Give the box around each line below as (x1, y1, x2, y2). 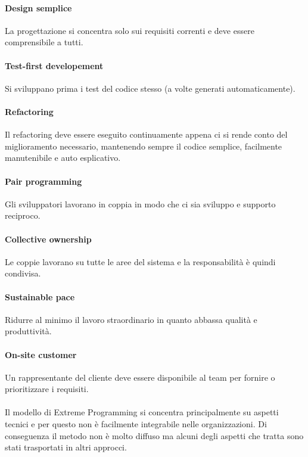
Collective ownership (5, 232, 92, 245)
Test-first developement (5, 59, 104, 71)
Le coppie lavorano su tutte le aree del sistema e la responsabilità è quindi (5, 255, 276, 268)
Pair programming (5, 175, 82, 187)
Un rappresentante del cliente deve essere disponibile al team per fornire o (5, 371, 275, 383)
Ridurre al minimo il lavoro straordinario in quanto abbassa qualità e (5, 313, 257, 325)
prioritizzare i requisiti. (5, 383, 89, 395)
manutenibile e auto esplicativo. (5, 151, 121, 164)
